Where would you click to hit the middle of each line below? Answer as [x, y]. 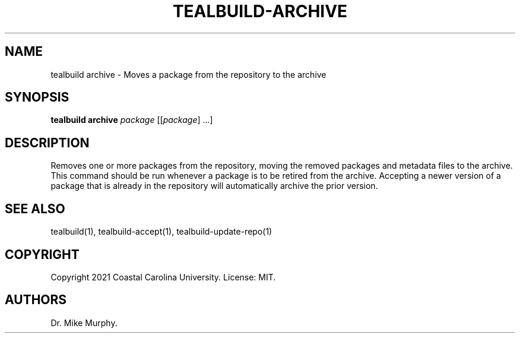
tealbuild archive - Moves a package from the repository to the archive [188, 74]
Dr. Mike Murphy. [84, 323]
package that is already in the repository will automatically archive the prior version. [214, 186]
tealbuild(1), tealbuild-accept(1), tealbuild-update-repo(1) [161, 232]
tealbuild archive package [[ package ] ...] [132, 120]
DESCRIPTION [47, 143]
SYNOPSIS [37, 97]
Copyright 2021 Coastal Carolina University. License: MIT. [163, 277]
